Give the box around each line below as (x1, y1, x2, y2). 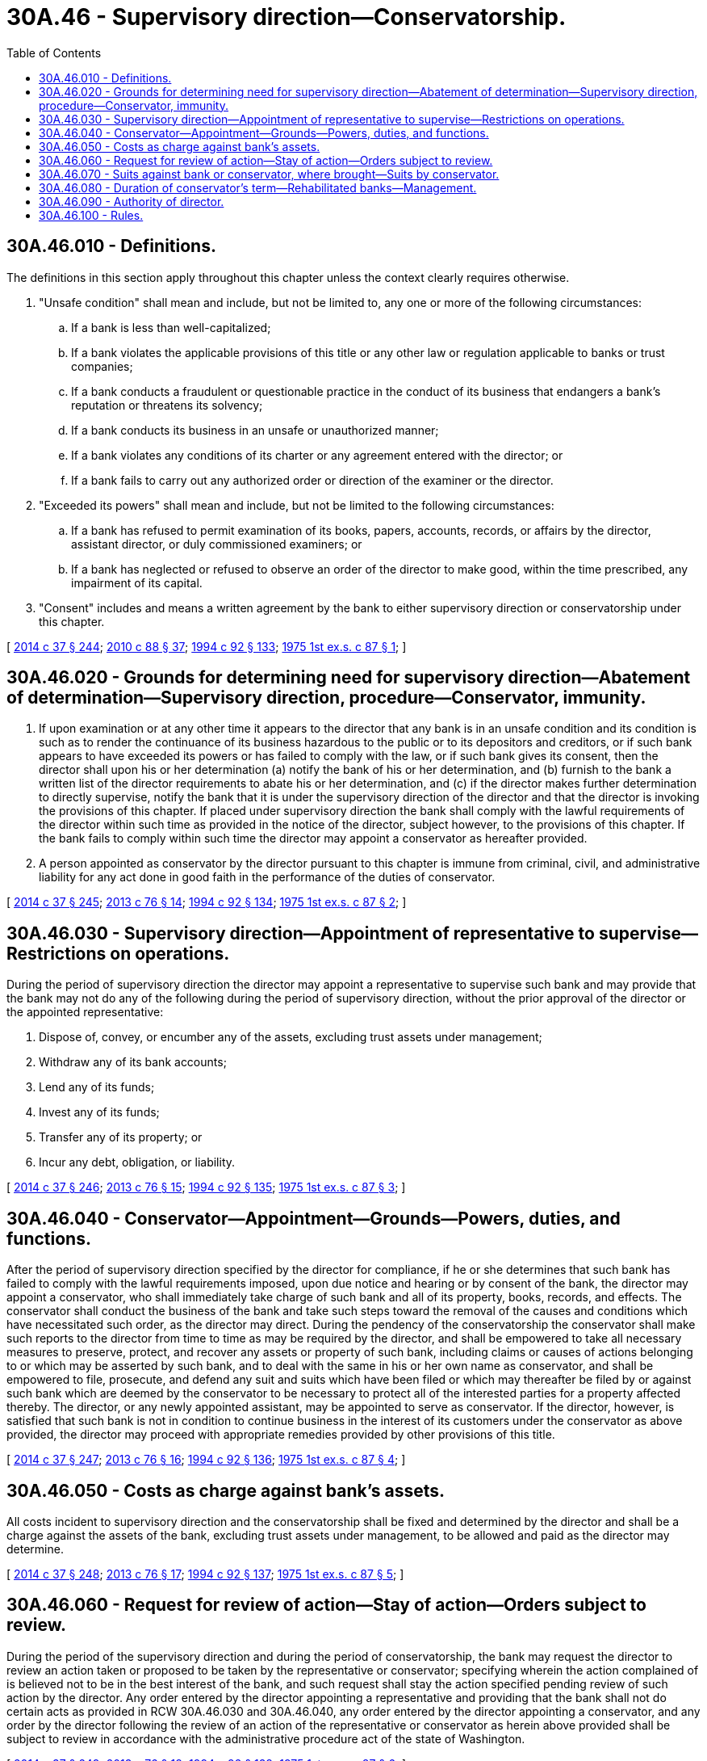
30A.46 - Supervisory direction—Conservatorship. (6, 3, 567, 31)
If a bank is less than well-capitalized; (71, 320, 271, 334)
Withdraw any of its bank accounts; (39, 1055, 227, 1070)
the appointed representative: (6, 1005, 164, 1019)
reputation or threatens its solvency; (71, 397, 263, 412)
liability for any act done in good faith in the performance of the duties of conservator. (39, 870, 496, 885)
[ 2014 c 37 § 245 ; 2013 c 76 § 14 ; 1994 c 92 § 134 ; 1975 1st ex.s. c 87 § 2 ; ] (6, 895, 407, 910)
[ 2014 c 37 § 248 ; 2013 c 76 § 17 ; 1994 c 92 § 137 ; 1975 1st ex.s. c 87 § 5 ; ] (6, 1566, 404, 1581)
